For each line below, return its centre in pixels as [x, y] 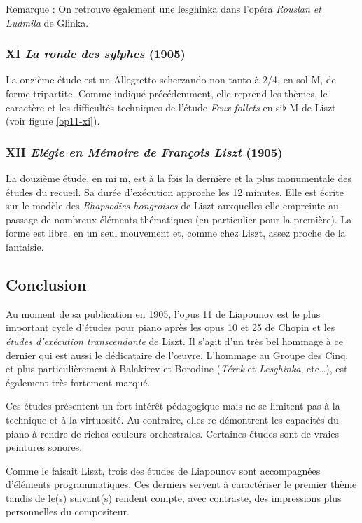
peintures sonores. [44, 447]
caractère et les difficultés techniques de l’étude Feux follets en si [144, 107]
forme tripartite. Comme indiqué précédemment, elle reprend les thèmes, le [167, 93]
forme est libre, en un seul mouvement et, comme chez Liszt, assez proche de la [176, 233]
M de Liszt [313, 107]
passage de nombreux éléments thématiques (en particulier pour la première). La [179, 219]
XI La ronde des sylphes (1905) [96, 54]
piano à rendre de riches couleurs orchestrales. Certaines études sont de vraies [173, 433]
